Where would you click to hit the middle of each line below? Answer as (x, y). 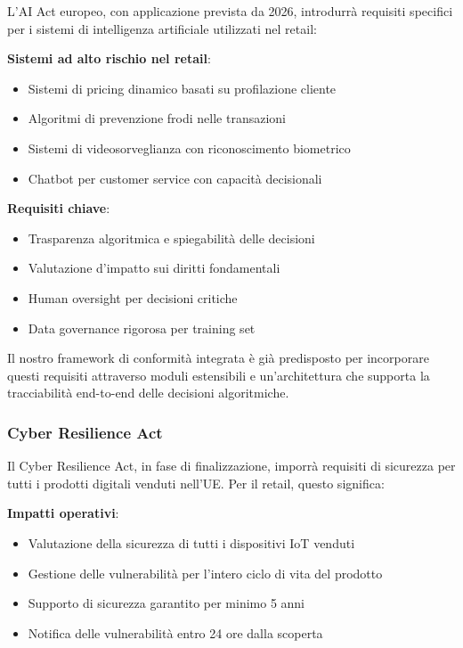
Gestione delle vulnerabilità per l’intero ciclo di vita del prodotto (205, 573)
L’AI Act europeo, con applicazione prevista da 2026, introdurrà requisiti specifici (230, 11)
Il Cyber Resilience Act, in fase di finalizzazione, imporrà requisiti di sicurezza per (231, 466)
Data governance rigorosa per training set (142, 328)
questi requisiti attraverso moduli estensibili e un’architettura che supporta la (219, 375)
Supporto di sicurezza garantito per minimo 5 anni (167, 603)
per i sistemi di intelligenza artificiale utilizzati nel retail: (162, 28)
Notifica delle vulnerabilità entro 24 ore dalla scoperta (175, 632)
